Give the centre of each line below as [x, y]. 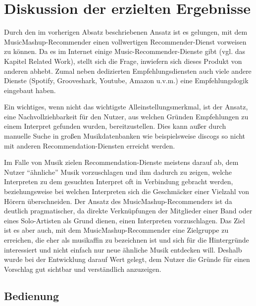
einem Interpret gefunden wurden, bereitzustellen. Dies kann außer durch [115, 126]
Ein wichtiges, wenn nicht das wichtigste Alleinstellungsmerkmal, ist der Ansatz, [126, 107]
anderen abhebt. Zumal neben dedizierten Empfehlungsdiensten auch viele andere [128, 71]
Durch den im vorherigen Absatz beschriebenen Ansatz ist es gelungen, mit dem [126, 32]
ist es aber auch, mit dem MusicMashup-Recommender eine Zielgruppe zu [116, 230]
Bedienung [32, 295]
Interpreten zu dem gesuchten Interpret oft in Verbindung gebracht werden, [119, 181]
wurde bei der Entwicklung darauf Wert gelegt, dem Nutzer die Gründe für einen [127, 259]
